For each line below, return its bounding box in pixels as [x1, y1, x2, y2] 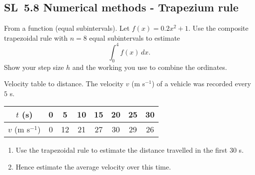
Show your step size [4, 61, 64, 72]
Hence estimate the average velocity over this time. [15, 162, 171, 172]
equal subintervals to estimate [89, 32, 180, 43]
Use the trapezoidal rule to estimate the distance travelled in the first [15, 145, 228, 155]
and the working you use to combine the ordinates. [72, 61, 227, 72]
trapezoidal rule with [4, 32, 68, 43]
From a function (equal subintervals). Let [4, 23, 130, 33]
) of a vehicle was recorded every [152, 78, 251, 89]
